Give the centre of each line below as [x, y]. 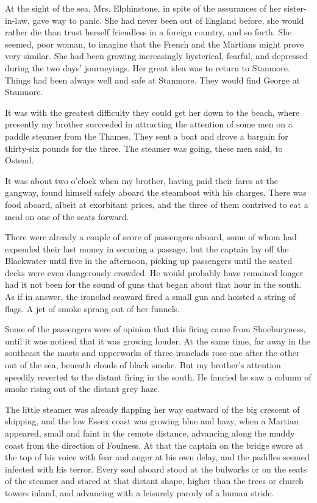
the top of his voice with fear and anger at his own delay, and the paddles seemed [157, 457]
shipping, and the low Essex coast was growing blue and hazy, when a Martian [152, 421]
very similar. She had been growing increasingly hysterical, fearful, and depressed [156, 56]
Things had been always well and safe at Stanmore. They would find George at [153, 80]
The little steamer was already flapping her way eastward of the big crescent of [152, 409]
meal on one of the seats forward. [67, 216]
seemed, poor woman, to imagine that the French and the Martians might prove [155, 44]
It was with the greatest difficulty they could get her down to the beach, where [152, 112]
